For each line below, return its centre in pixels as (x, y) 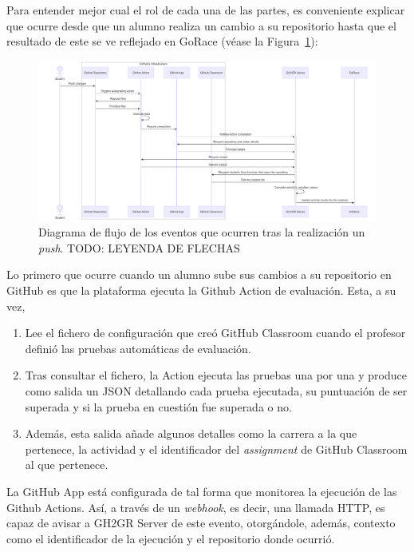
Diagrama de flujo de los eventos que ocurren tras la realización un (202, 232)
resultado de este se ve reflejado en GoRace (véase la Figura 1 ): (162, 41)
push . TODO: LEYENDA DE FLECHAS (139, 247)
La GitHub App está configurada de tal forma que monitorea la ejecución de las (202, 491)
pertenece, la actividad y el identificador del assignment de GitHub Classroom (216, 449)
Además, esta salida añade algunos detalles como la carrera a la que (191, 433)
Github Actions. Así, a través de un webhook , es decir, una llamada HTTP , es (196, 507)
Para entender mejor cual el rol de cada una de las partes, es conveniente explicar (206, 10)
